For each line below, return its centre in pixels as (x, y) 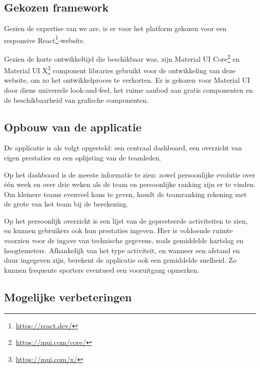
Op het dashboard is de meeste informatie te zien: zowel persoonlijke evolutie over (130, 174)
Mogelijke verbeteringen (68, 297)
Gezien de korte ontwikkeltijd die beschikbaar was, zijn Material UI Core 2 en (122, 58)
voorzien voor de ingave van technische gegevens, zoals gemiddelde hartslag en (124, 240)
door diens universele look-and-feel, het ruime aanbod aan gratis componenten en (128, 89)
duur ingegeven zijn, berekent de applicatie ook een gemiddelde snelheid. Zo (120, 260)
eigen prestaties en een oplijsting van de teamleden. (83, 157)
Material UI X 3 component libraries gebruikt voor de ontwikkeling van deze (120, 69)
